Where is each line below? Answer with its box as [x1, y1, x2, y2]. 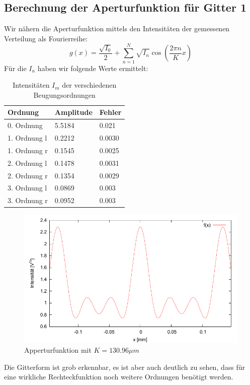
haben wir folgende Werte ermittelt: [37, 62, 148, 73]
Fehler [99, 107, 122, 117]
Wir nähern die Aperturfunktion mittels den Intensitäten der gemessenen [4, 23, 230, 34]
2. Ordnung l [8, 157, 47, 168]
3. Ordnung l [8, 182, 47, 193]
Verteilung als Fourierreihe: [4, 33, 88, 43]
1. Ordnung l [8, 132, 47, 143]
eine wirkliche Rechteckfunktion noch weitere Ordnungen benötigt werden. [4, 371, 233, 382]
